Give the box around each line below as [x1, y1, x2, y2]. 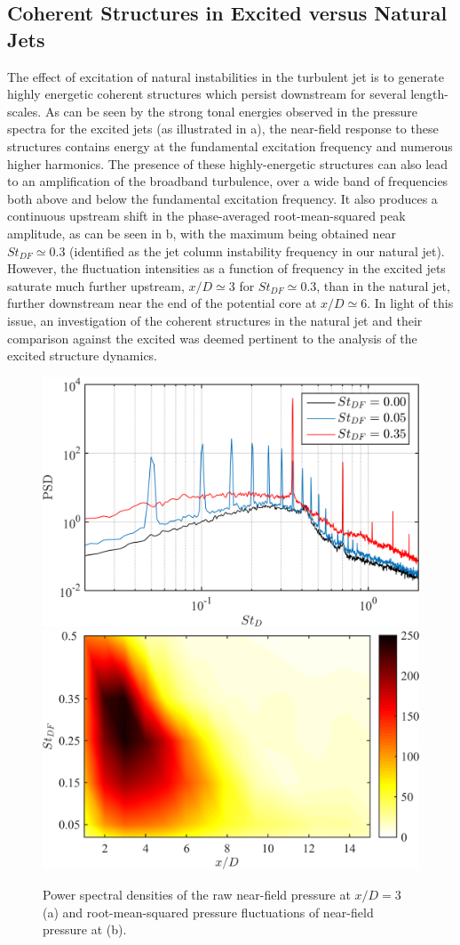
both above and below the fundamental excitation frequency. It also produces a [7, 189, 438, 207]
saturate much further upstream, [7, 276, 185, 295]
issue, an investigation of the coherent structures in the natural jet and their [7, 311, 423, 329]
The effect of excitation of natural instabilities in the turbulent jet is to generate [7, 67, 444, 85]
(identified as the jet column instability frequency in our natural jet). [69, 241, 445, 260]
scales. [7, 101, 42, 120]
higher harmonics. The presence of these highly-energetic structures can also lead [7, 154, 448, 173]
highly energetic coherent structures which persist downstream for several [7, 85, 407, 103]
